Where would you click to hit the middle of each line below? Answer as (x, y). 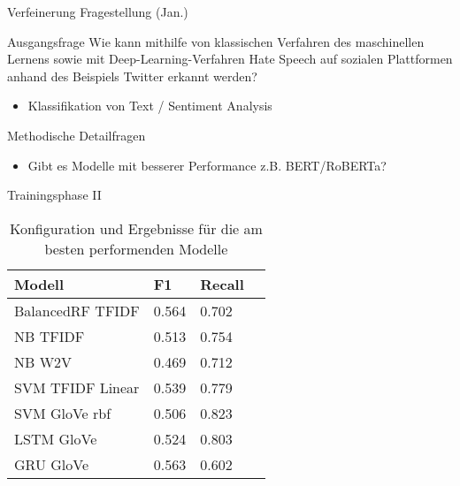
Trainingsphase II (54, 195)
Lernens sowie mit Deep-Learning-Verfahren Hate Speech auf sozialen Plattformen (230, 59)
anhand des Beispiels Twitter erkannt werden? (132, 76)
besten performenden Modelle (136, 248)
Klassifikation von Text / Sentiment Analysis (150, 106)
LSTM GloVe (56, 438)
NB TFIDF (50, 336)
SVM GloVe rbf (63, 413)
